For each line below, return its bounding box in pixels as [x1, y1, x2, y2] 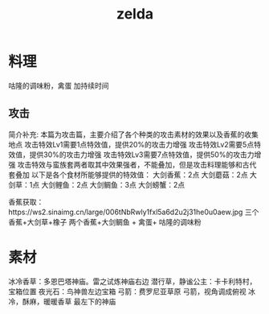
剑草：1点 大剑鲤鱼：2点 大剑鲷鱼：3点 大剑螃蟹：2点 [8, 180, 185, 189]
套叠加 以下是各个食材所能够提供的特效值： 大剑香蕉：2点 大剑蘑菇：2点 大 [8, 170, 257, 180]
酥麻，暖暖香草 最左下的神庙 [22, 296, 116, 306]
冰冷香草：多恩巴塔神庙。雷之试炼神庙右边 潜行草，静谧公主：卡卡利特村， [8, 276, 257, 286]
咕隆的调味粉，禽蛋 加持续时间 [8, 81, 109, 90]
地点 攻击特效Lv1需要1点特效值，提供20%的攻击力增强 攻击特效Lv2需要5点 [8, 139, 255, 149]
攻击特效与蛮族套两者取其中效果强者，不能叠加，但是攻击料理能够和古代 [17, 159, 257, 169]
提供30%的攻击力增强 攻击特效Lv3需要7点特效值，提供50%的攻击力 [29, 150, 255, 159]
